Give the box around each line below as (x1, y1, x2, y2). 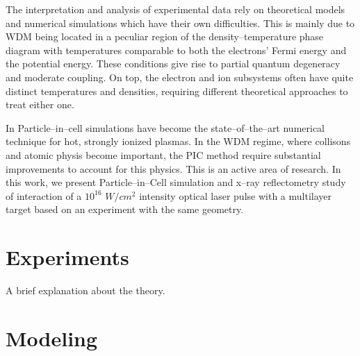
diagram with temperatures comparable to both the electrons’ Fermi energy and (6, 42, 347, 57)
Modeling (6, 323, 98, 352)
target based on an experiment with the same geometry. (6, 202, 244, 217)
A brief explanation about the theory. (6, 283, 165, 298)
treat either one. (6, 97, 74, 112)
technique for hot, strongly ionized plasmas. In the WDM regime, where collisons (6, 134, 351, 149)
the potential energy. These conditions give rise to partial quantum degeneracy (6, 56, 341, 71)
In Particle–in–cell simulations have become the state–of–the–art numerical (6, 120, 325, 135)
